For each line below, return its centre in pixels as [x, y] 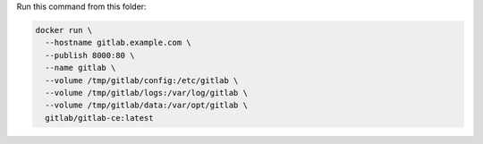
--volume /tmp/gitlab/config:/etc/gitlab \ [142, 80]
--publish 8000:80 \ [90, 55]
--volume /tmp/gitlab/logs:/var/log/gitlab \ [146, 93]
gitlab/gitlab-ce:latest [99, 118]
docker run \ [64, 30]
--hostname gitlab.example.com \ [118, 43]
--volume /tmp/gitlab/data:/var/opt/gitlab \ [146, 106]
